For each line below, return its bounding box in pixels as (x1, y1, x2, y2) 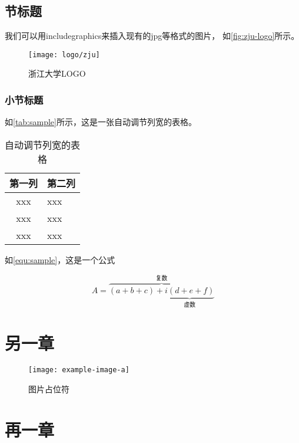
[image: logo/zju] (28, 50, 100, 59)
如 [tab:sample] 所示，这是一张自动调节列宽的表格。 (5, 116, 197, 128)
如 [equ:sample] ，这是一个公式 (5, 253, 115, 265)
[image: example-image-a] (28, 366, 129, 375)
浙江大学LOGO (28, 67, 86, 80)
